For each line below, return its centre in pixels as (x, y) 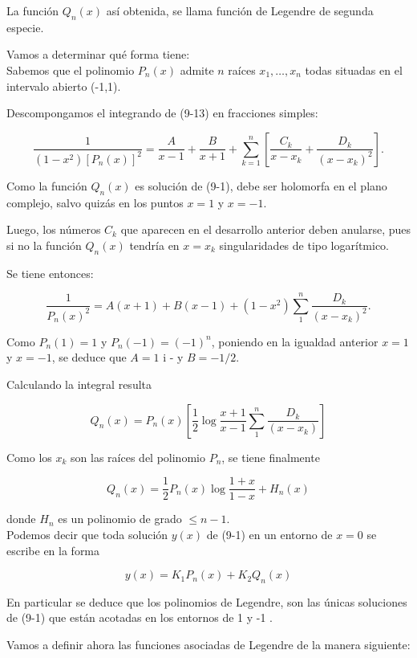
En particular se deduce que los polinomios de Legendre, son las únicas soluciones (207, 601)
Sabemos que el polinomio (71, 69)
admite (197, 69)
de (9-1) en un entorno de (269, 534)
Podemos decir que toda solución (87, 534)
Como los (29, 457)
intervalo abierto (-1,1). (64, 86)
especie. (25, 27)
